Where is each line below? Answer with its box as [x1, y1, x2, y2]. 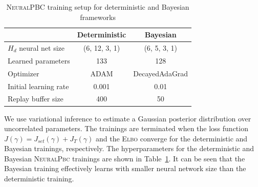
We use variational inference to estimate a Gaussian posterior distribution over [4, 113, 251, 123]
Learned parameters [8, 55, 70, 66]
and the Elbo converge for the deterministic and [96, 133, 248, 143]
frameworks [80, 11, 116, 22]
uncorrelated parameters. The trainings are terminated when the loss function [4, 123, 248, 134]
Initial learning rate [8, 80, 69, 91]
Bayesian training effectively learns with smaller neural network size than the [4, 163, 246, 174]
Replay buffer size [8, 93, 63, 104]
